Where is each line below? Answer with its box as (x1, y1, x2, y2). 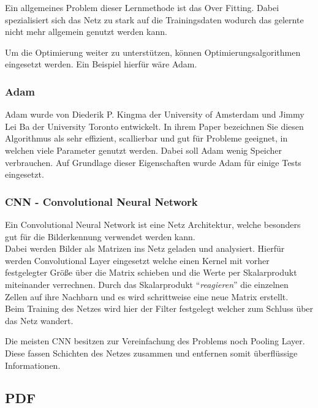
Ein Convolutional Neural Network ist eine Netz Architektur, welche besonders (5, 217, 301, 230)
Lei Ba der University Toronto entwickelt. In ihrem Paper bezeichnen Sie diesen (5, 119, 304, 132)
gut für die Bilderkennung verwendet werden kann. (5, 230, 195, 243)
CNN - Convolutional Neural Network (5, 194, 198, 209)
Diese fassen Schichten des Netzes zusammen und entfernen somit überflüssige (5, 346, 298, 359)
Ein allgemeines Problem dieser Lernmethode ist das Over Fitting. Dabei (5, 1, 279, 13)
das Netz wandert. (5, 314, 74, 327)
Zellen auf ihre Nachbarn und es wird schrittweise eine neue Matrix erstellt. (5, 290, 289, 303)
